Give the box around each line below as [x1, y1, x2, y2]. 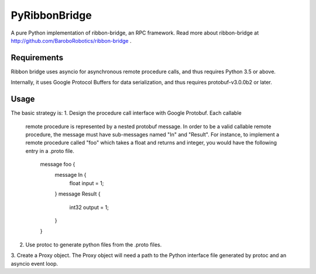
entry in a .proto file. [25, 147, 74, 155]
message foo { [40, 161, 75, 168]
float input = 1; [69, 179, 104, 187]
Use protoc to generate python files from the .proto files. [25, 241, 162, 248]
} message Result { [54, 190, 101, 197]
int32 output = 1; [69, 204, 109, 211]
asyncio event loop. [11, 260, 59, 267]
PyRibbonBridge [11, 9, 92, 22]
